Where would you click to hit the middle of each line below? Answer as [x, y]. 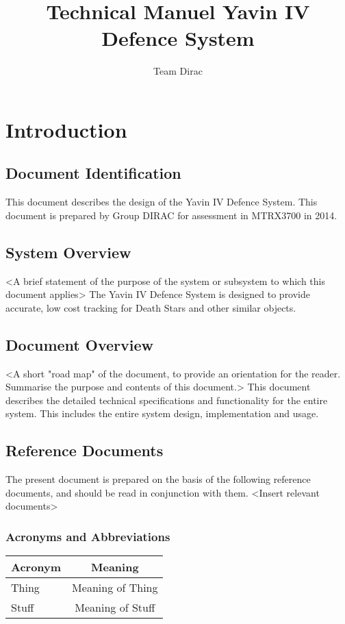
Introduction [66, 129]
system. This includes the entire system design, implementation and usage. [162, 413]
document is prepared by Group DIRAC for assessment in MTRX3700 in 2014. [171, 215]
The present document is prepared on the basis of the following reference [158, 479]
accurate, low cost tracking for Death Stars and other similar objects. [151, 307]
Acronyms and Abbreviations [88, 536]
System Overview [68, 252]
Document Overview [79, 344]
